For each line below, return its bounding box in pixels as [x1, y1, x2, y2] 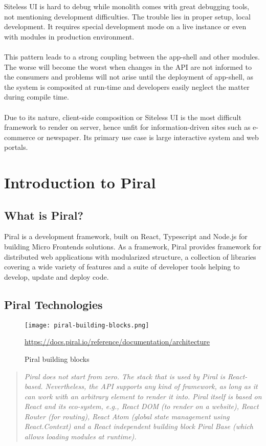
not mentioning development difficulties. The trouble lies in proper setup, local [4, 11, 251, 22]
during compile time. [4, 91, 69, 102]
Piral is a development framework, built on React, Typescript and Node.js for [4, 231, 248, 242]
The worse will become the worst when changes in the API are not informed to [4, 61, 252, 72]
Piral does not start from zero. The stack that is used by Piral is [24, 371, 225, 381]
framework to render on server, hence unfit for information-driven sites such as [4, 122, 251, 132]
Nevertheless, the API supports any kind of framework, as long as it [45, 381, 258, 392]
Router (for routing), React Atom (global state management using [24, 411, 230, 421]
